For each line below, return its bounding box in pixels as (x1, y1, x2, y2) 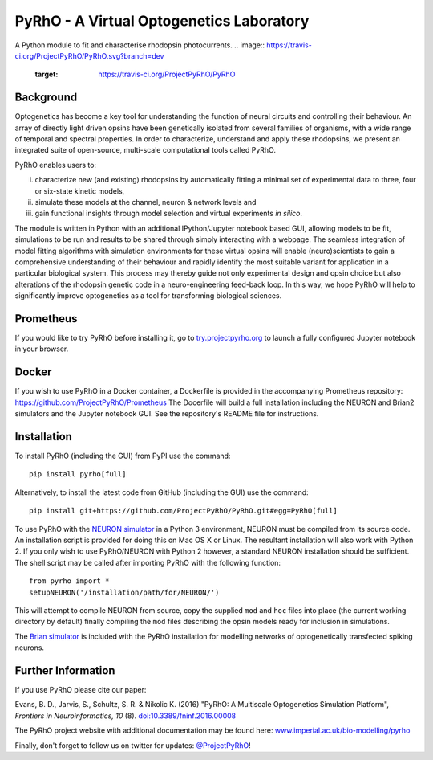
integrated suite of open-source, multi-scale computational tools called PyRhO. (14, 145, 277, 155)
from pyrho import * (29, 577, 110, 586)
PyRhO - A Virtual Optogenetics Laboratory (14, 12, 310, 30)
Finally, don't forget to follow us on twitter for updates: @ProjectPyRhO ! (14, 740, 252, 750)
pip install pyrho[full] (29, 470, 127, 479)
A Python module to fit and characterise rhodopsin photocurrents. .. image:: (14, 40, 265, 50)
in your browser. (14, 344, 69, 353)
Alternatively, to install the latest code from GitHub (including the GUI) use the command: (14, 487, 309, 497)
